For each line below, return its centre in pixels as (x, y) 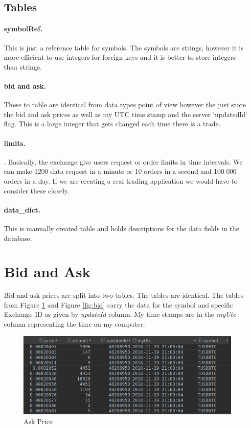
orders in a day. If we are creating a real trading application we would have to (121, 180)
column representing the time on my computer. (75, 324)
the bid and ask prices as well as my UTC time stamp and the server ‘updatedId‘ (126, 114)
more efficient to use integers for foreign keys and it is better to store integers (120, 57)
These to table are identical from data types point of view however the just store (125, 105)
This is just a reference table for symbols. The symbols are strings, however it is (124, 47)
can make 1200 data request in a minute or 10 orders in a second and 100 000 (120, 171)
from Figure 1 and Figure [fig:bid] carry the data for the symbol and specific (118, 304)
